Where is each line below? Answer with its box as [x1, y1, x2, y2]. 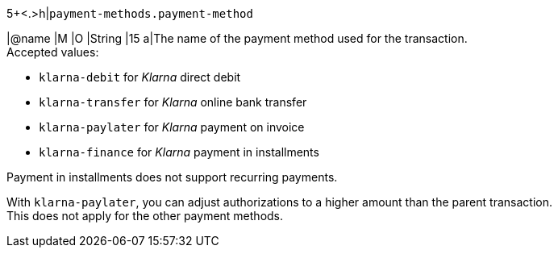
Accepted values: [6, 45, 99, 59]
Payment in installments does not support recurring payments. [6, 170, 338, 184]
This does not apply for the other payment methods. [6, 209, 284, 223]
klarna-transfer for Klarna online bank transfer [39, 95, 307, 109]
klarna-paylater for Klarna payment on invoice [39, 120, 305, 134]
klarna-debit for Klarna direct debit [39, 70, 241, 84]
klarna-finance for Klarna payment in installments [39, 145, 319, 159]
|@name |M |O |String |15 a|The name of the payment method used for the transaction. [6, 31, 468, 45]
